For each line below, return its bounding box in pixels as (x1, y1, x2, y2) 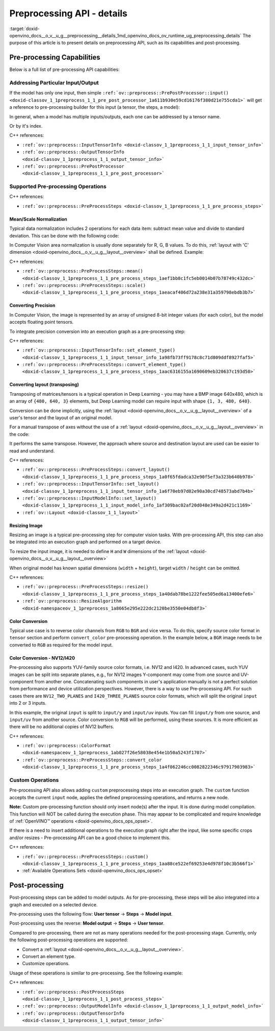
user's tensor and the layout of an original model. (9, 415, 113, 421)
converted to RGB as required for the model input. (9, 641, 113, 648)
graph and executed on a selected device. (9, 901, 98, 907)
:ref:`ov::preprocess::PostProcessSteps (22, 989, 125, 995)
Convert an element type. (22, 953, 76, 960)
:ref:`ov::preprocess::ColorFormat (22, 743, 112, 749)
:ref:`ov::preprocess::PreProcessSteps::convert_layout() (22, 467, 170, 472)
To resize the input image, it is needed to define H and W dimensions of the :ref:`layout (9, 548, 189, 554)
